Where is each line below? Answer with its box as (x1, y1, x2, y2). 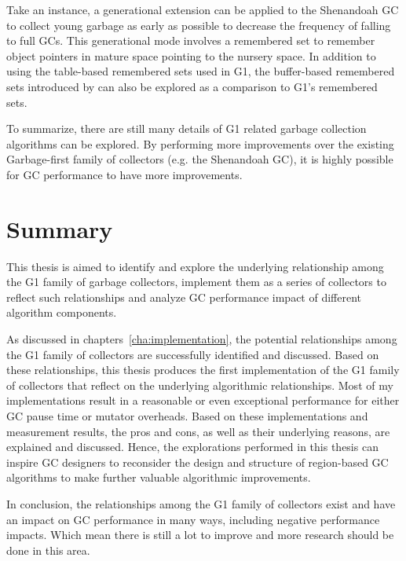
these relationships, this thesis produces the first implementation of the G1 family (6, 361, 400, 378)
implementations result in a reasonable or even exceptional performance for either (6, 392, 400, 409)
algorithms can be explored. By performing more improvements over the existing (6, 135, 394, 152)
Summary (6, 212, 113, 244)
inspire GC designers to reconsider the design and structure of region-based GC (6, 453, 389, 470)
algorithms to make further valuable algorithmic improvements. (6, 469, 311, 486)
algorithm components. (6, 304, 117, 321)
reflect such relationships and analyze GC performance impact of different (6, 288, 362, 305)
